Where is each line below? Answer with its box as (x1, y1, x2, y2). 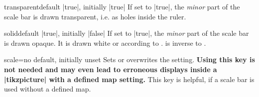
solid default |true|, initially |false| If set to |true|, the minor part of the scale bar (4, 28, 249, 38)
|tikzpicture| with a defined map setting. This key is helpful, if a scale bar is (4, 74, 255, 84)
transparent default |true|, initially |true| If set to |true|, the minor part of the (4, 1, 240, 11)
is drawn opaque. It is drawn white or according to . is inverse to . (4, 37, 206, 48)
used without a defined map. (4, 84, 91, 94)
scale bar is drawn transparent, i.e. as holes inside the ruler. (4, 11, 186, 21)
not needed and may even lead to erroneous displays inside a (4, 64, 217, 74)
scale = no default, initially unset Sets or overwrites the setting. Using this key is (4, 54, 255, 65)
